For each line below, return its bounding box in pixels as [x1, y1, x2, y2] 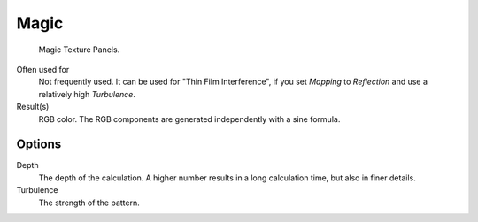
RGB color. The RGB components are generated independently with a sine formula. [38, 113, 341, 124]
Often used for [16, 64, 70, 74]
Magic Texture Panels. [38, 44, 120, 55]
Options [16, 137, 62, 152]
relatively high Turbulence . [38, 88, 136, 99]
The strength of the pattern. [38, 197, 141, 208]
